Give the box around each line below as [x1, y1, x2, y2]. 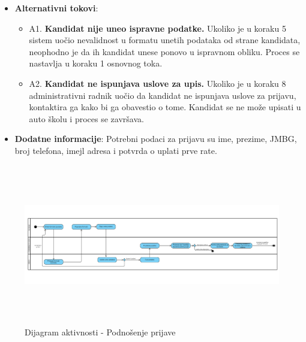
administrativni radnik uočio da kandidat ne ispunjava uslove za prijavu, [29, 89, 296, 101]
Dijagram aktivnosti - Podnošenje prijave [25, 325, 176, 338]
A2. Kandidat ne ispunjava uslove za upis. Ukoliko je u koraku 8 [29, 77, 286, 89]
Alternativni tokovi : [14, 2, 98, 14]
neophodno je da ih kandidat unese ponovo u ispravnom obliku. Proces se [29, 45, 300, 57]
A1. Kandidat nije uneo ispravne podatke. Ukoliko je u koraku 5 [29, 22, 286, 34]
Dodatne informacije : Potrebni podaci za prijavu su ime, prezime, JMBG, [14, 132, 297, 145]
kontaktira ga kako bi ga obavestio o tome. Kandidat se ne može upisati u [29, 101, 301, 113]
